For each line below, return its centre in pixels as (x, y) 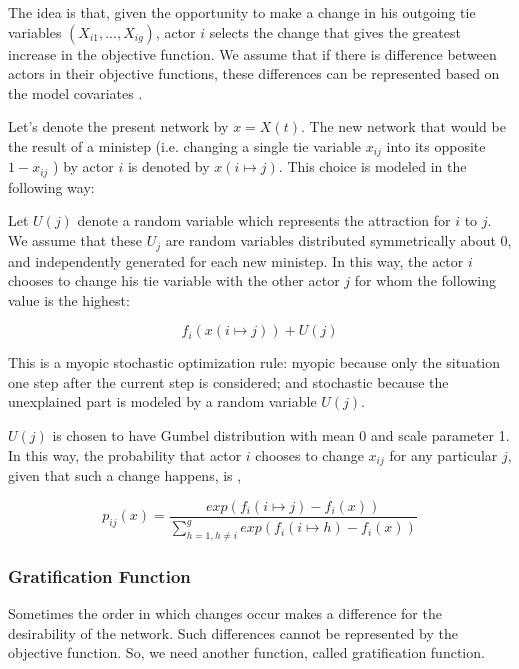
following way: (51, 186)
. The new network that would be (403, 126)
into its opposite (436, 145)
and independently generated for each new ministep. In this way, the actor (236, 260)
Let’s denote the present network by (118, 126)
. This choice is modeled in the (372, 166)
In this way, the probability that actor (125, 454)
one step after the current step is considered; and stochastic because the (228, 381)
